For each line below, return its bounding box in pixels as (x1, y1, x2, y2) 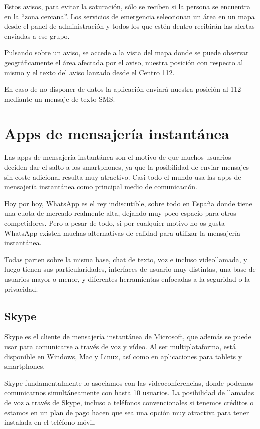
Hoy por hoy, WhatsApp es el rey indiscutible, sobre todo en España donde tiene (4, 198, 252, 208)
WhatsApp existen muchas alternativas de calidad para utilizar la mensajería (4, 227, 240, 238)
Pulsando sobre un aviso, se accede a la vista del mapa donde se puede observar (4, 47, 249, 58)
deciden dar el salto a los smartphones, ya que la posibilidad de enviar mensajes (4, 162, 249, 172)
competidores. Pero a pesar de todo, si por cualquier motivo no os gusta (4, 218, 225, 228)
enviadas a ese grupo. (4, 30, 70, 41)
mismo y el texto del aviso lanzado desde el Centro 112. (4, 67, 175, 77)
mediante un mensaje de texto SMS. (4, 93, 115, 104)
